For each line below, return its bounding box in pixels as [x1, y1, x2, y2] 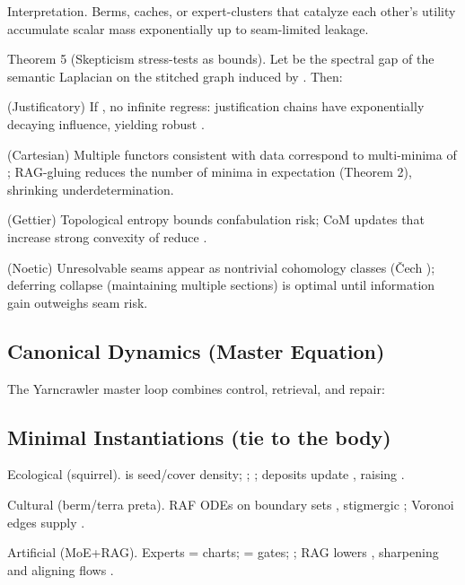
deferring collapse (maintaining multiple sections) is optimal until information [7, 275, 435, 294]
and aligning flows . [7, 560, 114, 579]
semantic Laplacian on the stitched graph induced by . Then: [7, 66, 343, 85]
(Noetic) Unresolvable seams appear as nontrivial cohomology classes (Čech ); [7, 258, 435, 276]
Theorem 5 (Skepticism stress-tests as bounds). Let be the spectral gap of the [7, 49, 434, 68]
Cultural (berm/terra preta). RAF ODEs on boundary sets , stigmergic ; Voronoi [7, 494, 454, 513]
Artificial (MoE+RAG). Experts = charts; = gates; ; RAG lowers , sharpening [7, 543, 439, 562]
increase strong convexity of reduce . [7, 227, 207, 246]
